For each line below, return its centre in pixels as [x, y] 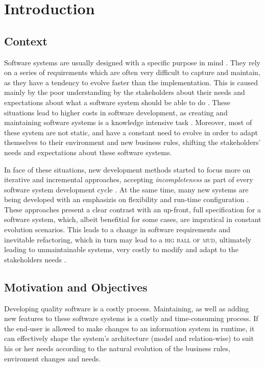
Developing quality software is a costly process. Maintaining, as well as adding [127, 308]
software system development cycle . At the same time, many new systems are [126, 189]
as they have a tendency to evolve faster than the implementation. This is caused [131, 82]
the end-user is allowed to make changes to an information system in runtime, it [129, 328]
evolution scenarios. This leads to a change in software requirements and [117, 229]
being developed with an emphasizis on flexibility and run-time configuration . [127, 199]
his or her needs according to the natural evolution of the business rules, [117, 348]
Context [26, 41]
